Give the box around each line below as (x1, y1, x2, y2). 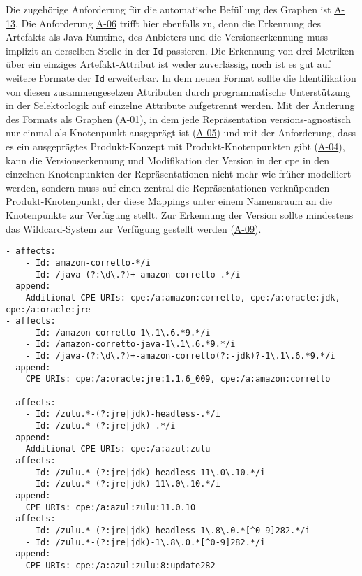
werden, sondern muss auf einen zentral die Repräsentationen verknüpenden (6, 180, 330, 194)
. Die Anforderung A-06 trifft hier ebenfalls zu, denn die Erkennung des (15, 15, 321, 30)
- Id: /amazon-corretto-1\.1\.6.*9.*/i (25, 327, 211, 338)
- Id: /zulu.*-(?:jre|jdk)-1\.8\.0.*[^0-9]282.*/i (25, 537, 266, 547)
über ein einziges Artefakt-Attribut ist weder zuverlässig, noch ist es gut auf (6, 57, 331, 71)
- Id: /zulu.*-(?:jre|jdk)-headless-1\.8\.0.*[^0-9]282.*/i (25, 525, 310, 535)
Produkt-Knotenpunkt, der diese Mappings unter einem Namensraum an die (6, 194, 333, 208)
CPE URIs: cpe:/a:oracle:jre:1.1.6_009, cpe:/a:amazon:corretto (25, 374, 331, 384)
